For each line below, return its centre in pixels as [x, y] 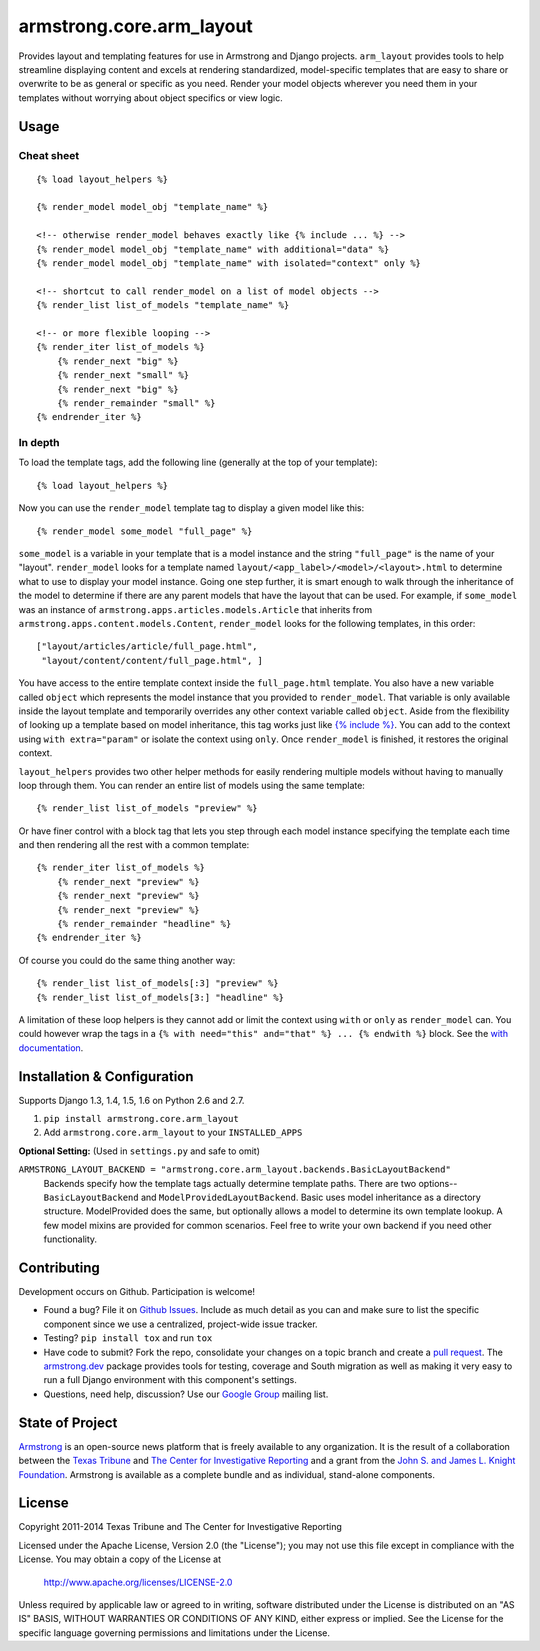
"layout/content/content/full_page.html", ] [152, 660]
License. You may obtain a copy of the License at [120, 1559]
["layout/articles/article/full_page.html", [147, 646]
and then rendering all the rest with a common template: [134, 845]
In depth [39, 443]
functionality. [70, 1239]
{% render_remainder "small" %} [136, 403]
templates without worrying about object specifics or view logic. [151, 97]
